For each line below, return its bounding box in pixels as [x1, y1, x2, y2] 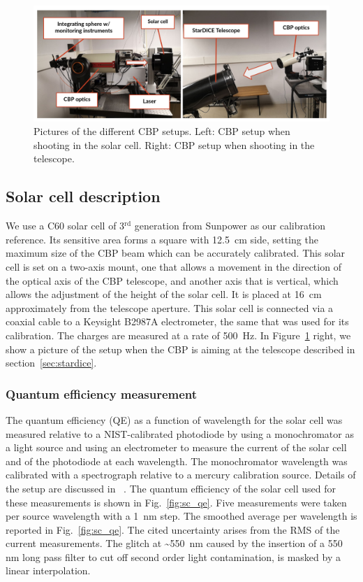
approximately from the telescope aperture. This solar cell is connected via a [6, 300, 334, 315]
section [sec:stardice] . [6, 355, 97, 370]
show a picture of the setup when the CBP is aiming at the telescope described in [6, 341, 355, 356]
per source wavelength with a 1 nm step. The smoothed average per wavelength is [6, 509, 357, 523]
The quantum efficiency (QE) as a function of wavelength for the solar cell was [6, 412, 343, 427]
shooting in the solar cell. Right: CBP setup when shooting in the [34, 137, 315, 152]
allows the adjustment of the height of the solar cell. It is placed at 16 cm [6, 287, 322, 301]
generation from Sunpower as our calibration [134, 218, 326, 233]
